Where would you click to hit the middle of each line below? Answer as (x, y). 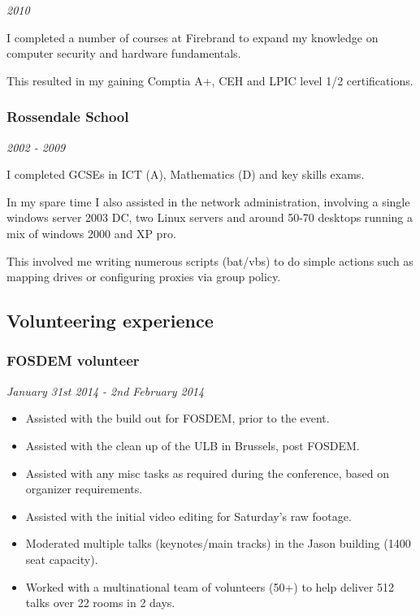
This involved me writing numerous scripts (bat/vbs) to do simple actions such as (210, 260)
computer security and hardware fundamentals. (124, 53)
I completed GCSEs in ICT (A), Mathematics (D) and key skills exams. (186, 174)
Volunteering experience (110, 321)
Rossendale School (68, 117)
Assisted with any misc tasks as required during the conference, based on (207, 473)
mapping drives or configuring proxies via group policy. (144, 277)
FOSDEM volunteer (73, 360)
